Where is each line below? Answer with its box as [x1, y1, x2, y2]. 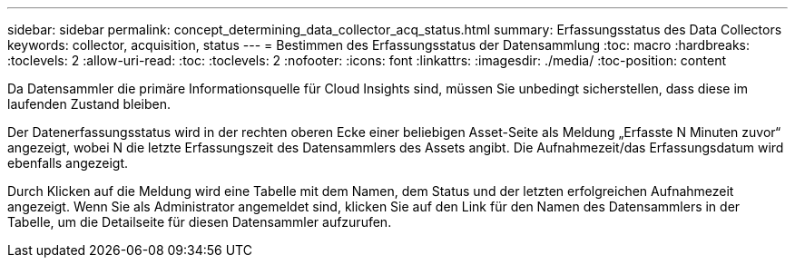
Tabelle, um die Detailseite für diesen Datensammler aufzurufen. [7, 214, 392, 230]
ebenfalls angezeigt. [7, 155, 129, 171]
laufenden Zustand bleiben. [7, 96, 171, 112]
